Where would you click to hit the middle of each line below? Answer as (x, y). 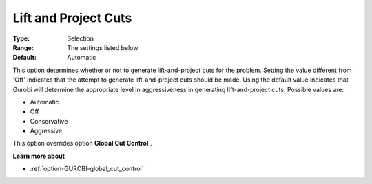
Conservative (49, 121)
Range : (23, 47)
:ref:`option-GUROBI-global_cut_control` (87, 169)
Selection (81, 38)
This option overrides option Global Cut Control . (82, 143)
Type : (21, 38)
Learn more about (39, 156)
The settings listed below (103, 47)
